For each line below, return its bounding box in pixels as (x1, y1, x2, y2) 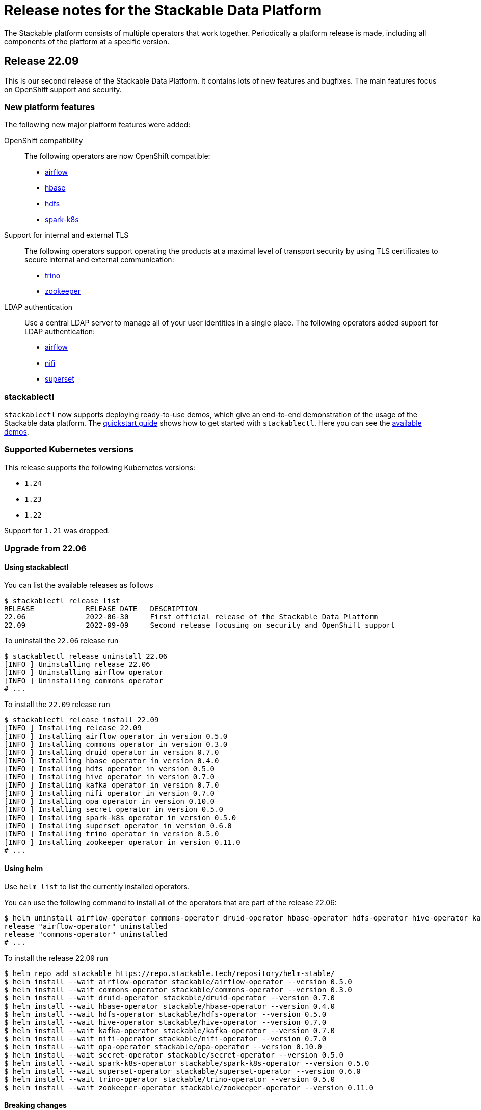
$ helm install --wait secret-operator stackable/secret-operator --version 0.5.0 (4, 1050, 343, 1059)
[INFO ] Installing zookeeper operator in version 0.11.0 (4, 838, 240, 847)
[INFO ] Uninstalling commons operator (4, 676, 163, 685)
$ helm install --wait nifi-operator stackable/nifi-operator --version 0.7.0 (4, 1034, 327, 1043)
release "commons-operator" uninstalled (4, 930, 168, 938)
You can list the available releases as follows (4, 581, 153, 590)
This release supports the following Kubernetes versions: (4, 463, 196, 472)
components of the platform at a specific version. (4, 37, 170, 46)
